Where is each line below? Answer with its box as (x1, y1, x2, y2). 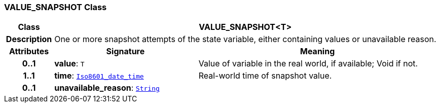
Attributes (9, 46, 49, 57)
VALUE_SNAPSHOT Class (4, 2, 107, 12)
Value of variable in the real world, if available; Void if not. (198, 58, 418, 69)
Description (6, 34, 52, 45)
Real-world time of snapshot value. (198, 70, 332, 81)
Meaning (300, 46, 335, 57)
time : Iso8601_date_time (54, 70, 144, 81)
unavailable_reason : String (54, 83, 160, 93)
